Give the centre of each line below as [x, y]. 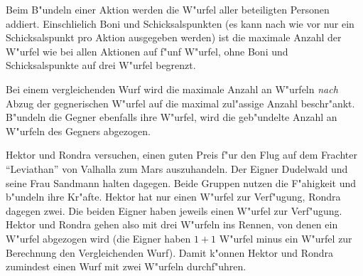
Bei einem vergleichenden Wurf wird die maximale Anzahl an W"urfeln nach [172, 89]
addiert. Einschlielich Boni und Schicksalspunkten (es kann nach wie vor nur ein [180, 23]
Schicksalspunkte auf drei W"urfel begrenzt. [101, 65]
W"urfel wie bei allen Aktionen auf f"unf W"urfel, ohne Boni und [147, 51]
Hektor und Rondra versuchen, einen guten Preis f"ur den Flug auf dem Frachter [181, 155]
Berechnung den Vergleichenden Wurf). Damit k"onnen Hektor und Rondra [170, 252]
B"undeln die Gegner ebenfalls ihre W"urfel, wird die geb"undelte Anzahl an [172, 117]
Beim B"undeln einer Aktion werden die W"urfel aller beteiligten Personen [168, 9]
